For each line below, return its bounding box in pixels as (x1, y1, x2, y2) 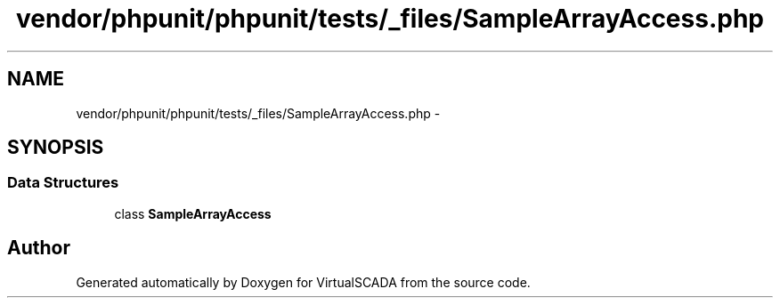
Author (7, 237, 70, 260)
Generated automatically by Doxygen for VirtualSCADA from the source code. (76, 274, 531, 290)
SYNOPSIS (7, 136, 104, 159)
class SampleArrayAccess (114, 205, 272, 221)
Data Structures (7, 173, 119, 192)
